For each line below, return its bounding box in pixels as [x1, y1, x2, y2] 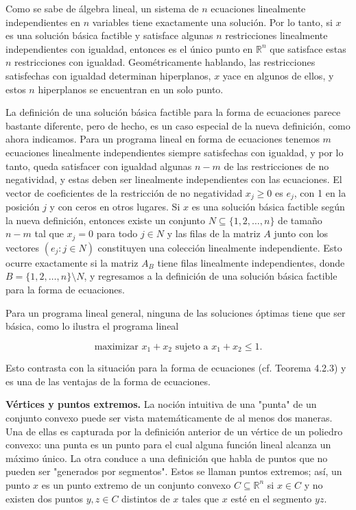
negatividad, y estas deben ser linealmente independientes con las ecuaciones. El [5, 172, 342, 186]
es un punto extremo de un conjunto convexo [41, 477, 231, 491]
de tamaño [278, 212, 322, 227]
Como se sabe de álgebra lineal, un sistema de [5, 1, 199, 15]
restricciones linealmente [225, 28, 328, 42]
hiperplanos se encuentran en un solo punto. [38, 82, 224, 96]
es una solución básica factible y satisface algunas [5, 28, 213, 42]
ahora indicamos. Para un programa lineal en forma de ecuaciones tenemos [5, 132, 320, 146]
